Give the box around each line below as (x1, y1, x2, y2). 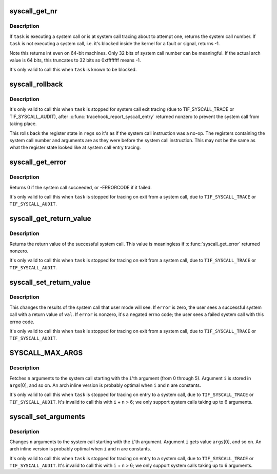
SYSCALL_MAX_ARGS (9, 349, 83, 358)
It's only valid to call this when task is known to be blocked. (9, 67, 137, 73)
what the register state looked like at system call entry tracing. (9, 144, 141, 151)
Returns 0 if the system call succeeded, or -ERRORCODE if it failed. (9, 184, 152, 190)
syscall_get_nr (9, 7, 57, 15)
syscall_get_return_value (9, 214, 92, 223)
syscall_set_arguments (9, 412, 86, 421)
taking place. (9, 121, 37, 127)
